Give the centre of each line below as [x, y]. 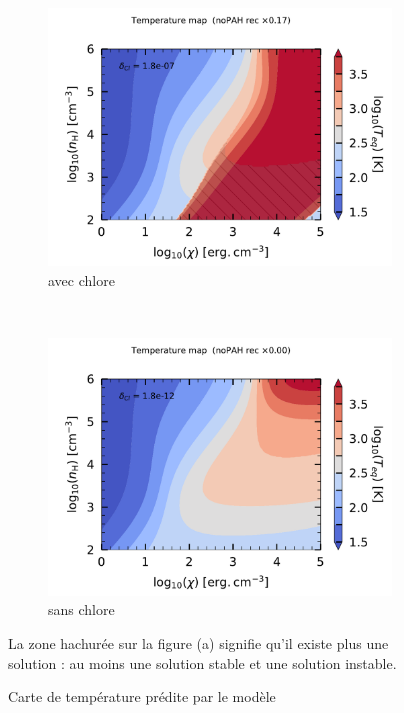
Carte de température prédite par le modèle [142, 696]
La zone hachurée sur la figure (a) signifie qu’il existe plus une [198, 642]
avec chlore [81, 279]
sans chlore [81, 609]
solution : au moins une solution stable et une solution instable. [202, 662]
